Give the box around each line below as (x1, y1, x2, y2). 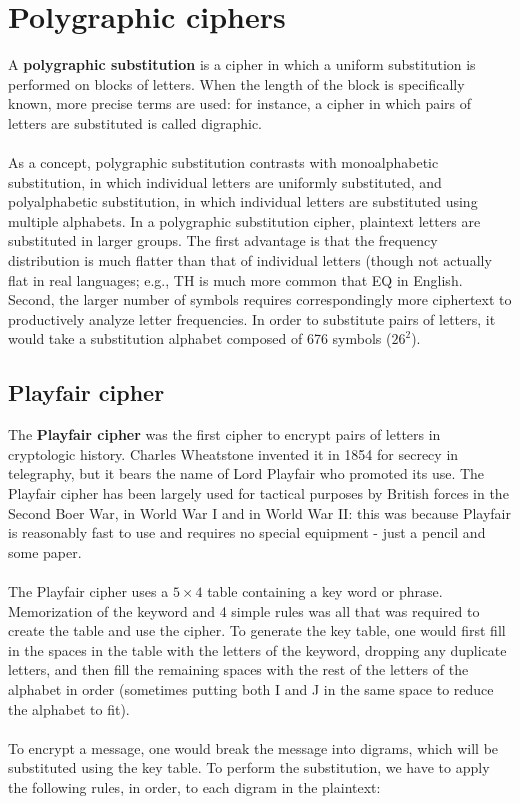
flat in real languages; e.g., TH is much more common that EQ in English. (8, 269, 463, 290)
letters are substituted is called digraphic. (8, 112, 262, 133)
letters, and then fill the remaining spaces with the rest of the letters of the (8, 659, 469, 680)
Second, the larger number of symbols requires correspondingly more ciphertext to (8, 289, 512, 310)
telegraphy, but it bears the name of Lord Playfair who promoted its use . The (8, 463, 485, 484)
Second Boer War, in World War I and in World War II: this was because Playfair (8, 502, 512, 523)
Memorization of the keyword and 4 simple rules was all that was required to (8, 600, 480, 621)
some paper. (8, 541, 82, 562)
